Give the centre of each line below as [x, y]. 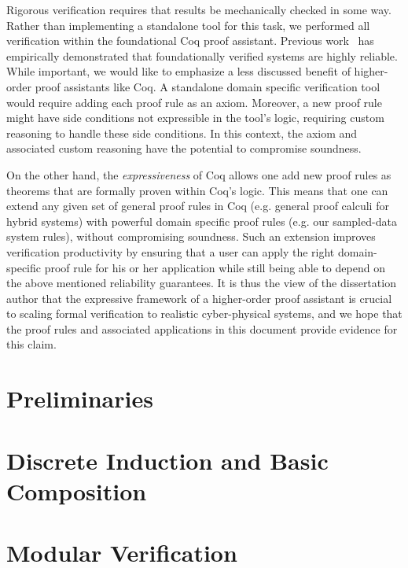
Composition [77, 491]
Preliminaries [80, 398]
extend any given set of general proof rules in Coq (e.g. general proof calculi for [198, 206]
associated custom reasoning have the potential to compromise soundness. [184, 148]
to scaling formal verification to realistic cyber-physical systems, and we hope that [204, 314]
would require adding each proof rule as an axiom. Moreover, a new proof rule [194, 102]
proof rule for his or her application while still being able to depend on [215, 267]
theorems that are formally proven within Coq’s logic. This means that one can [197, 190]
